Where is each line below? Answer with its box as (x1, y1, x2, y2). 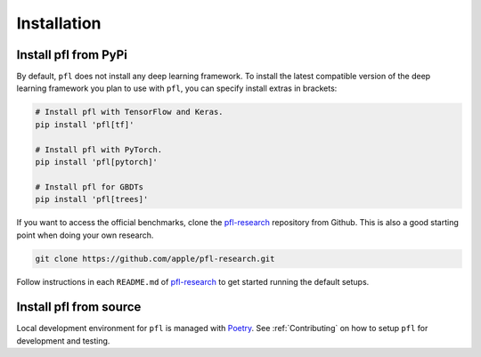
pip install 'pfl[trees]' (35, 194, 149, 205)
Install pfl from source (16, 299, 142, 315)
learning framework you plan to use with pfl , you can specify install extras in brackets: (16, 83, 338, 93)
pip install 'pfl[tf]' (35, 119, 135, 129)
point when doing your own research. (16, 230, 154, 240)
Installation (16, 13, 102, 33)
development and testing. (16, 335, 110, 346)
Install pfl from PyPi (16, 47, 128, 62)
